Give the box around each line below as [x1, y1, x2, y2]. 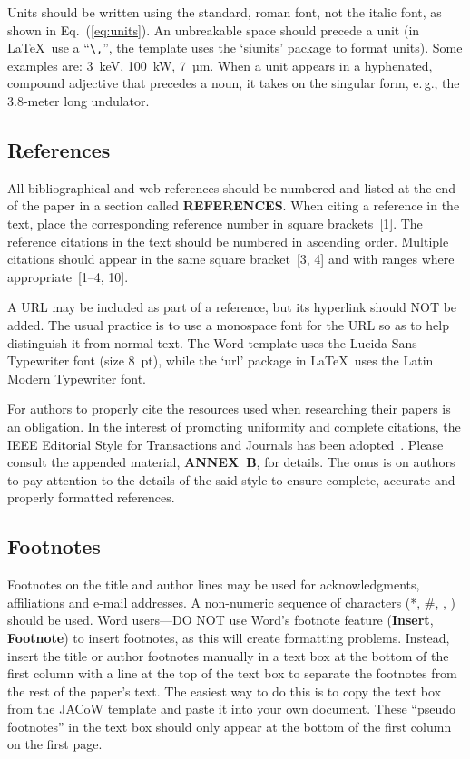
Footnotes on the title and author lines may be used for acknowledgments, [7, 575, 420, 594]
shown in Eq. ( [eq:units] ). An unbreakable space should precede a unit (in [7, 20, 420, 39]
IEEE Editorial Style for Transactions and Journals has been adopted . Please [7, 434, 444, 453]
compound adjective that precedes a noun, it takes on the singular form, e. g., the [7, 73, 460, 92]
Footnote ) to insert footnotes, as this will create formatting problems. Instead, [7, 628, 450, 647]
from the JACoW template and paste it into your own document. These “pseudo [7, 699, 455, 718]
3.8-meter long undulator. [7, 92, 150, 111]
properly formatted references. [7, 488, 175, 507]
